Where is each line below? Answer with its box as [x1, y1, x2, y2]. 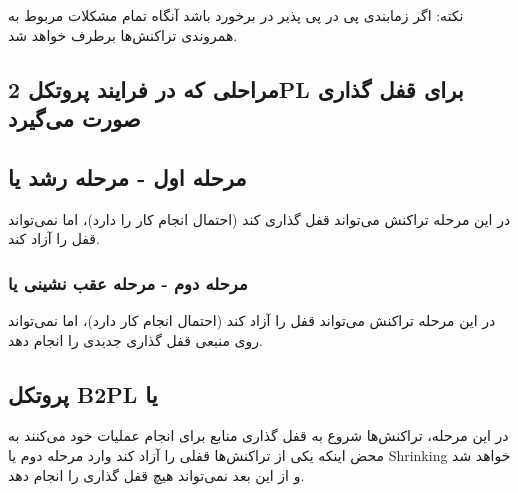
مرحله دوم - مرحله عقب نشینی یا [8, 270, 248, 295]
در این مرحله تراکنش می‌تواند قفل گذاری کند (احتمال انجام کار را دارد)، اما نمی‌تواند [8, 208, 511, 229]
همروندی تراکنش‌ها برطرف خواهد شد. [8, 24, 238, 45]
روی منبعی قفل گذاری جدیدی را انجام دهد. [8, 329, 263, 350]
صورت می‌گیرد [8, 102, 141, 133]
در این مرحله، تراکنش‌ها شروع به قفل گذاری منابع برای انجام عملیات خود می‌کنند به [8, 425, 509, 446]
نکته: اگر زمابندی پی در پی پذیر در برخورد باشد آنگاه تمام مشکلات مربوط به [8, 5, 464, 25]
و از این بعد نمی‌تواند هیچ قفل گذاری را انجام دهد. [8, 464, 305, 485]
